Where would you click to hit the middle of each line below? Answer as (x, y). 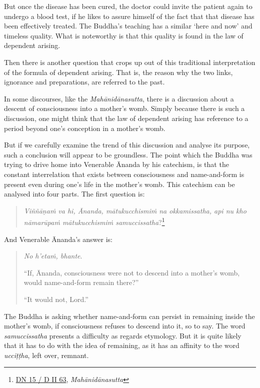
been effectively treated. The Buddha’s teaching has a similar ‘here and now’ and (128, 26)
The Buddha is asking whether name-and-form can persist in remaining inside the (129, 316)
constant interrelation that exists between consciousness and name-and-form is (124, 174)
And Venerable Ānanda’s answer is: (58, 239)
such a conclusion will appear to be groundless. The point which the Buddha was (128, 154)
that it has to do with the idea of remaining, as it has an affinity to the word (122, 345)
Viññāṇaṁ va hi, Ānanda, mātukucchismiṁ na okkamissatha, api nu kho (135, 210)
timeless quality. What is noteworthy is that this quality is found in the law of (124, 35)
